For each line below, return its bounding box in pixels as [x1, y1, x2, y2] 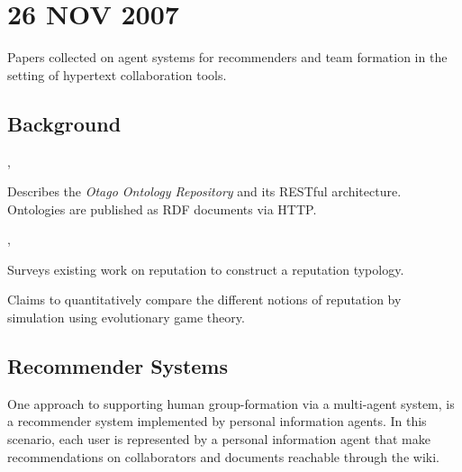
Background [7, 109, 122, 137]
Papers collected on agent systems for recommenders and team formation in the [7, 48, 448, 67]
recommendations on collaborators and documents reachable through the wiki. [7, 447, 439, 466]
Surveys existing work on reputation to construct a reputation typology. [7, 259, 404, 278]
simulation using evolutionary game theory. [7, 308, 245, 327]
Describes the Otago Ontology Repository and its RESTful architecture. [7, 182, 402, 201]
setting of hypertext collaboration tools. [7, 65, 227, 84]
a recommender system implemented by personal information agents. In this [7, 412, 427, 431]
